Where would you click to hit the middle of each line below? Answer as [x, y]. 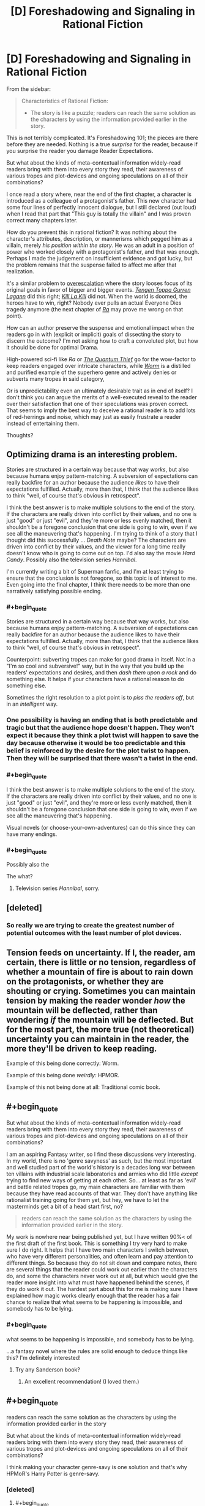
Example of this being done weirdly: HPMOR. [63, 1075]
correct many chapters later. [42, 220]
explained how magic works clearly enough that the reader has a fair [93, 1296]
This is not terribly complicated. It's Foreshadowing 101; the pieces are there [102, 138]
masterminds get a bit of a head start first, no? [65, 1207]
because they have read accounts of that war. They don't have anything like [102, 1193]
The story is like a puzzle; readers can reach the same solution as [113, 112]
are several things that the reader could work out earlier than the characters [102, 1270]
